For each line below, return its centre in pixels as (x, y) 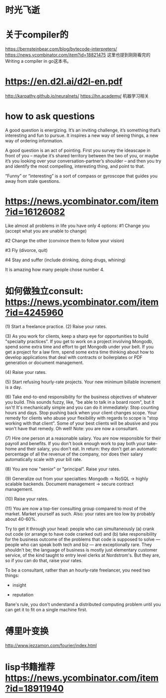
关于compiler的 (37, 35)
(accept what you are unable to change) (46, 231)
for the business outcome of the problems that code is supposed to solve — (83, 539)
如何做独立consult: (44, 291)
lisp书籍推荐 (30, 667)
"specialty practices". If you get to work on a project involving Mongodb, (79, 341)
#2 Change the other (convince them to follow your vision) (65, 240)
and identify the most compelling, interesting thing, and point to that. (75, 166)
